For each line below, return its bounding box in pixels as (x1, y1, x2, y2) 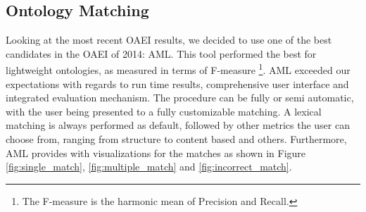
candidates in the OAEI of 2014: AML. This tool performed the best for (6, 46, 317, 61)
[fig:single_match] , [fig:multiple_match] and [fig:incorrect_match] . (6, 159, 292, 174)
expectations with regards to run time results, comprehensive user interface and (6, 76, 349, 91)
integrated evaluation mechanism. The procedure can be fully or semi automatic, (6, 90, 354, 105)
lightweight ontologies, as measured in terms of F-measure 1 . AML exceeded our (6, 61, 351, 77)
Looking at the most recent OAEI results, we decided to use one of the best (6, 32, 332, 47)
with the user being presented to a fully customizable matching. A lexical (6, 104, 322, 118)
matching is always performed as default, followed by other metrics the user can (6, 118, 350, 132)
